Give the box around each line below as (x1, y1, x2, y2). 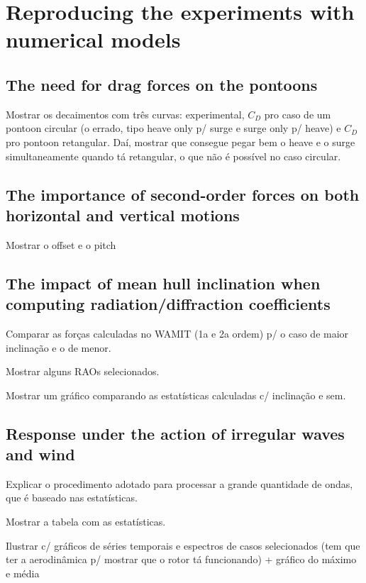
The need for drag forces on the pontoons (6, 73, 318, 95)
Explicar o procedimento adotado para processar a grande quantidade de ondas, (6, 476, 353, 491)
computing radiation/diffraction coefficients (6, 293, 331, 315)
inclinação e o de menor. (6, 340, 111, 355)
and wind (6, 443, 75, 465)
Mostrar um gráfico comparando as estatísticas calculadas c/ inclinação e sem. (6, 387, 346, 402)
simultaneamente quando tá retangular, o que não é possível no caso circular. (6, 148, 341, 163)
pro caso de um (264, 106, 331, 121)
